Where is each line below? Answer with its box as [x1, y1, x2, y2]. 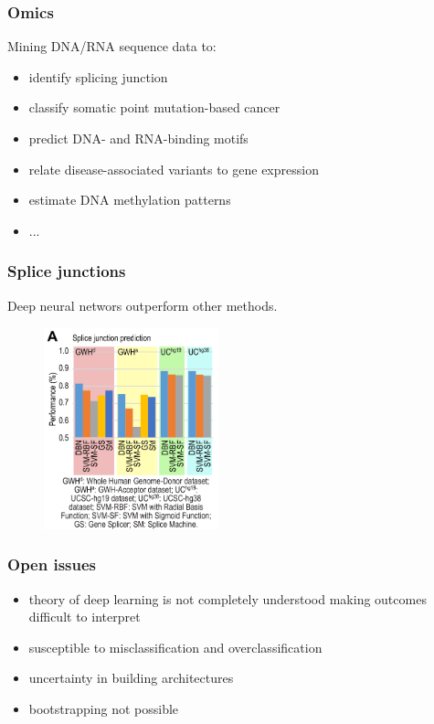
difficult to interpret [28, 607, 141, 626]
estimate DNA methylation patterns [28, 190, 231, 209]
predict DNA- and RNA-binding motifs [28, 129, 249, 147]
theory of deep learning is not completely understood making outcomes [28, 589, 427, 608]
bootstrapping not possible [28, 698, 179, 718]
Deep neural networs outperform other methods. [7, 295, 278, 314]
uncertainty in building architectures [28, 668, 234, 687]
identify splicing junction [28, 67, 168, 86]
